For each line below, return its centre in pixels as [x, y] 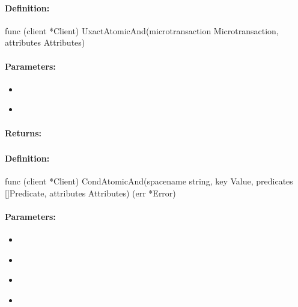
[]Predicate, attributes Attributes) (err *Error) [90, 193]
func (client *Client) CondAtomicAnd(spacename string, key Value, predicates [149, 181]
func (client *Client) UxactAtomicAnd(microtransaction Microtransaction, [142, 30]
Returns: [23, 132]
